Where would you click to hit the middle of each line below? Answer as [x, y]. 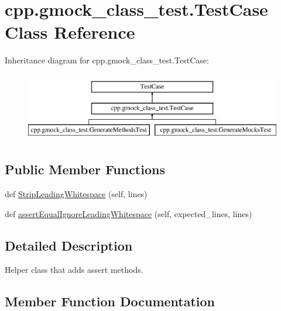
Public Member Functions [85, 169]
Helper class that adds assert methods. [74, 270]
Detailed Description [69, 245]
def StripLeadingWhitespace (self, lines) [76, 194]
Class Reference [70, 32]
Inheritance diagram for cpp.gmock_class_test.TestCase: [107, 60]
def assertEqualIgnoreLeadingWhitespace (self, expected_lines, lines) [128, 213]
